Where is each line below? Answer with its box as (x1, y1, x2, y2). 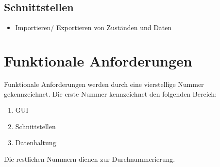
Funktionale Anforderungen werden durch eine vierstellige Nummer (4, 79, 204, 89)
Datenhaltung (15, 137, 56, 148)
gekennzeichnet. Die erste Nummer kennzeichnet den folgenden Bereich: (4, 88, 217, 99)
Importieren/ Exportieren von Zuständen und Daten (15, 22, 172, 33)
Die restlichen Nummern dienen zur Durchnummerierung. (4, 153, 175, 164)
